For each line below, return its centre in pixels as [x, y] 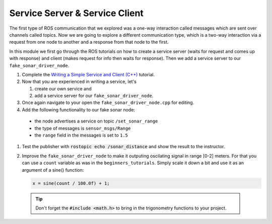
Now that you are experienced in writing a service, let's [79, 82]
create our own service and [63, 88]
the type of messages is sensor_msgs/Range [83, 128]
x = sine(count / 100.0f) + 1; [71, 183]
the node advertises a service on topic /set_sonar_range [96, 121]
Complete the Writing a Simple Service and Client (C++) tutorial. [88, 74]
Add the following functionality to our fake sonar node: [79, 109]
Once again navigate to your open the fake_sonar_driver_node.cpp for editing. [108, 102]
